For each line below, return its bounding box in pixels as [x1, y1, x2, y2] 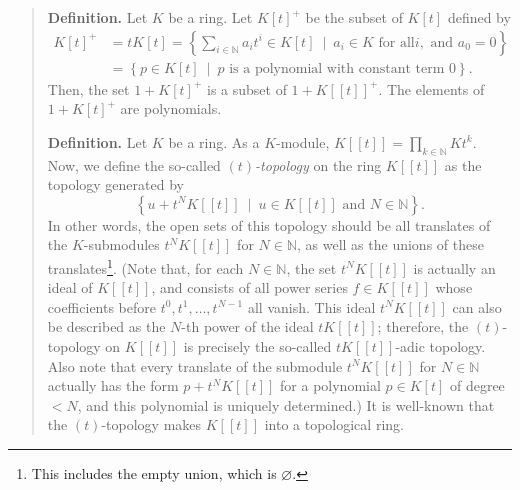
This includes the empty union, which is [31, 463, 277, 484]
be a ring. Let [168, 7, 253, 27]
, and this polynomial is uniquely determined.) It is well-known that [77, 394, 495, 415]
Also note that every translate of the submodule [47, 355, 343, 376]
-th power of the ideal [181, 316, 314, 337]
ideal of [47, 277, 93, 298]
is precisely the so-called [183, 336, 332, 357]
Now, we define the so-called [47, 154, 221, 175]
